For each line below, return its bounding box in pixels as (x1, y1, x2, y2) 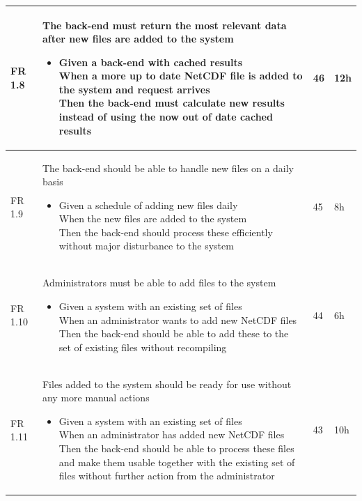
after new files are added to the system (42, 31, 234, 46)
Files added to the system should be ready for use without (42, 376, 292, 391)
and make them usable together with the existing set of (58, 454, 295, 469)
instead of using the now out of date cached (58, 109, 273, 124)
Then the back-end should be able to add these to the (58, 326, 289, 341)
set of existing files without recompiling (58, 339, 227, 354)
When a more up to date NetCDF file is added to (58, 68, 303, 83)
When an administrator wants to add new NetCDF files (58, 312, 297, 327)
